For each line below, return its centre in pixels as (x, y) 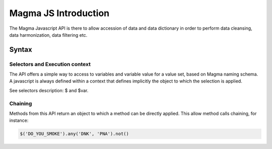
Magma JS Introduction (59, 13)
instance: (19, 120)
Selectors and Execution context (50, 64)
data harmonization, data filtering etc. (48, 35)
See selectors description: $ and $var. (49, 90)
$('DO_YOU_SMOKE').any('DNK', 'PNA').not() (75, 134)
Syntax (21, 50)
